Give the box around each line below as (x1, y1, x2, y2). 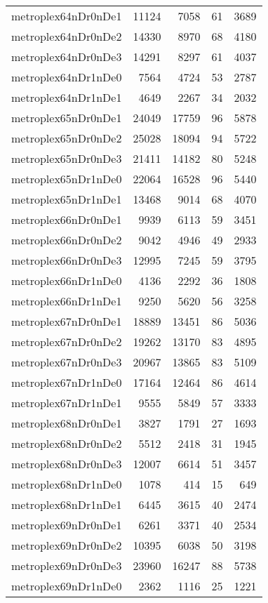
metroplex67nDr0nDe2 (11, 333, 122, 350)
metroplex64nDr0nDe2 (11, 28, 122, 44)
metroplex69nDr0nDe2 (11, 537, 122, 553)
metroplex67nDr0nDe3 (11, 354, 122, 370)
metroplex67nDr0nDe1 (11, 313, 122, 329)
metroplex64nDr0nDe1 (11, 8, 122, 24)
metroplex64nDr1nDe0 (11, 69, 122, 85)
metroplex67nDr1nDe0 (11, 374, 122, 390)
